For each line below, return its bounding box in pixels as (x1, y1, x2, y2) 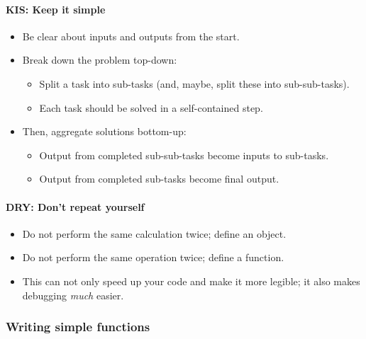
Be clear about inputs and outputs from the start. (22, 28, 240, 43)
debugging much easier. (22, 287, 124, 302)
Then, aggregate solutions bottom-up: (22, 124, 187, 139)
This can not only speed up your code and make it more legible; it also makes (22, 273, 360, 288)
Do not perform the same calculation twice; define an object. (22, 226, 287, 241)
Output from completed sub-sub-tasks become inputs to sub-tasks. (39, 147, 329, 162)
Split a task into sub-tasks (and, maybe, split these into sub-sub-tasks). (39, 76, 350, 91)
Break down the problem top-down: (22, 52, 177, 67)
